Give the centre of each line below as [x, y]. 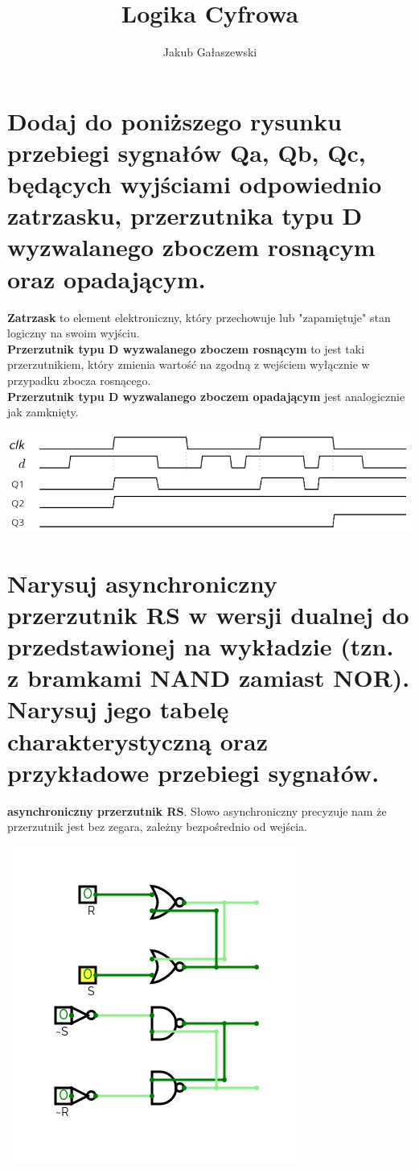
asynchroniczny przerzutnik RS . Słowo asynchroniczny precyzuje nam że [197, 810]
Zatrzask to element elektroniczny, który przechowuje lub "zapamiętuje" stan [199, 317]
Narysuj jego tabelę [118, 709]
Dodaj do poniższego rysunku [175, 120]
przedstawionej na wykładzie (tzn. [201, 646]
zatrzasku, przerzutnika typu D [185, 215]
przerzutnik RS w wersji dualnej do [208, 614]
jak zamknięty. [43, 412]
